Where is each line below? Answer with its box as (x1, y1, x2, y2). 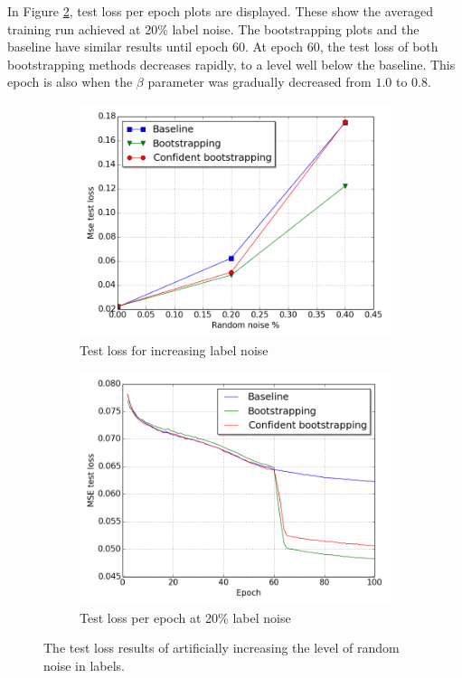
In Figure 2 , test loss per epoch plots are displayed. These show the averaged (7, 2, 434, 20)
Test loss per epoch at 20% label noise (80, 607, 291, 626)
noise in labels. (43, 655, 125, 674)
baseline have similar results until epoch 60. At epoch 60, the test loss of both (7, 37, 438, 56)
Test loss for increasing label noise (80, 340, 269, 359)
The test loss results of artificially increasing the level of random (43, 638, 400, 657)
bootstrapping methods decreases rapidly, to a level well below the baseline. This (7, 54, 456, 73)
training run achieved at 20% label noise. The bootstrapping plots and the (7, 19, 420, 38)
